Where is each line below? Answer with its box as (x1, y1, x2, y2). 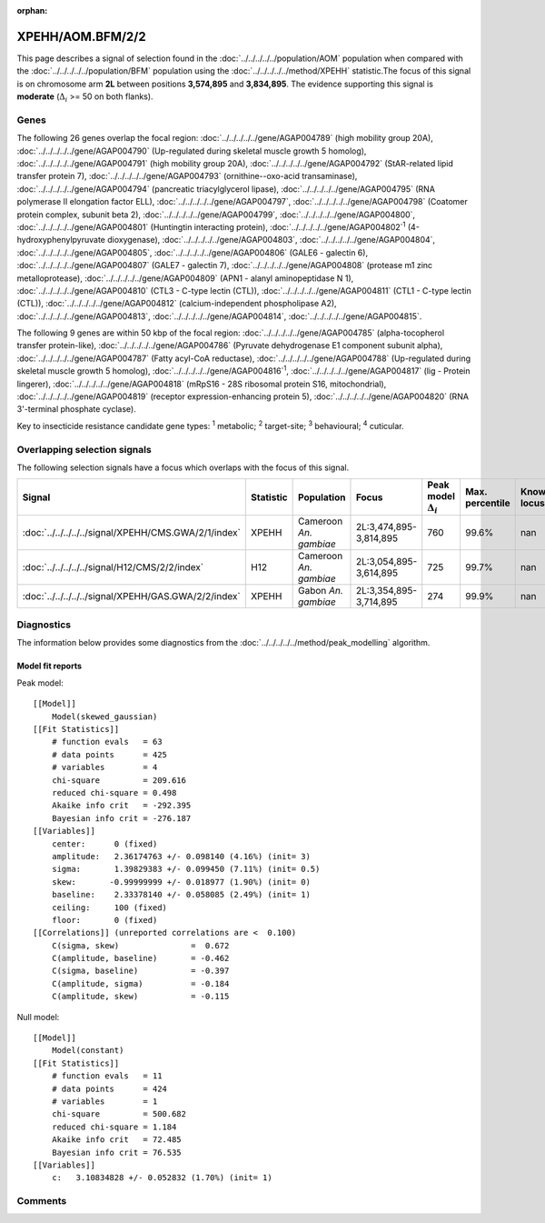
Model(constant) (51, 1046, 124, 1056)
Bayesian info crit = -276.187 (51, 813, 192, 823)
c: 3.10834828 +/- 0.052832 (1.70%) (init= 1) (51, 1173, 272, 1183)
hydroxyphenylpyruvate (16, 235, 106, 246)
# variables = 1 (51, 1096, 158, 1107)
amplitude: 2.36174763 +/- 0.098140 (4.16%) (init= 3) (51, 851, 311, 861)
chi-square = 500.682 (51, 1109, 186, 1119)
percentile (464, 496, 510, 509)
